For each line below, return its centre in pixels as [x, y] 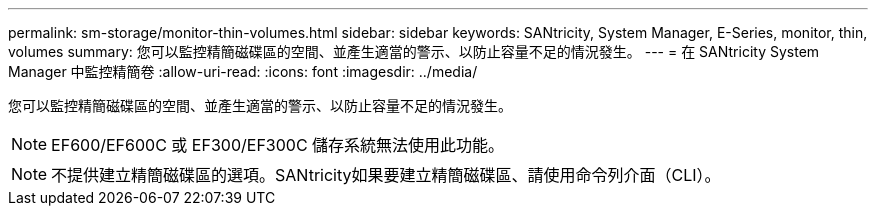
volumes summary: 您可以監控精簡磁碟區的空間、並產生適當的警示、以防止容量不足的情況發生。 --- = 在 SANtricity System [414, 51]
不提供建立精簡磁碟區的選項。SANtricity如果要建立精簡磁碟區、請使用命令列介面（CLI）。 [386, 175]
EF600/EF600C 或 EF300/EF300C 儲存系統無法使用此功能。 [278, 145]
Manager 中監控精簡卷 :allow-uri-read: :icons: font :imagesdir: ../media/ [243, 71]
